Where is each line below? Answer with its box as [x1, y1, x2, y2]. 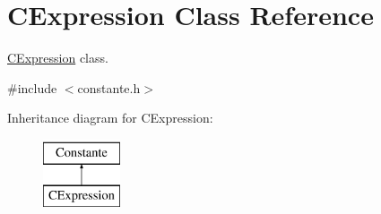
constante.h [77, 78, 141, 97]
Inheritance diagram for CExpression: [7, 108, 213, 127]
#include [7, 78, 57, 97]
